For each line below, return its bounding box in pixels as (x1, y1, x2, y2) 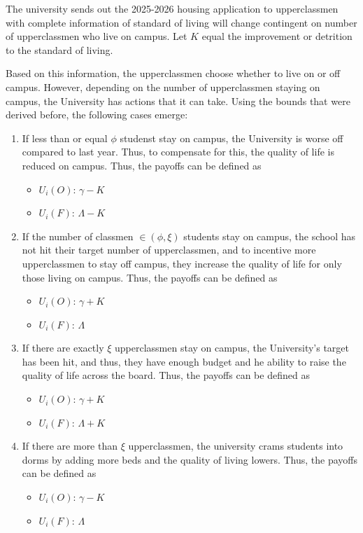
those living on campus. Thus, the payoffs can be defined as (22, 270, 278, 284)
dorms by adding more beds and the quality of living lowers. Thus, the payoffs (22, 452, 358, 466)
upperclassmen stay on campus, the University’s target (115, 340, 350, 355)
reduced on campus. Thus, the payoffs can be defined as (22, 158, 262, 172)
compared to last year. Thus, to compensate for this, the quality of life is (22, 144, 334, 159)
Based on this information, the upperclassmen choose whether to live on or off (6, 66, 341, 81)
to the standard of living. (6, 42, 113, 57)
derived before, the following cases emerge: (6, 107, 188, 122)
